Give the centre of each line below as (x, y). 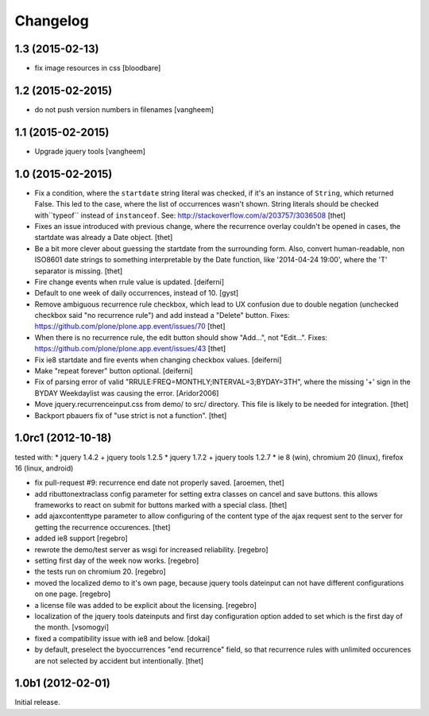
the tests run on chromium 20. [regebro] (100, 571)
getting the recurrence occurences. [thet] (102, 527)
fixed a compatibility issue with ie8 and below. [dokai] (122, 638)
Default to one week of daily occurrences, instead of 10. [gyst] (137, 293)
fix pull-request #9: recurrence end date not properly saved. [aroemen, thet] (160, 483)
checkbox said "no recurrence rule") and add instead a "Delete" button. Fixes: (162, 315)
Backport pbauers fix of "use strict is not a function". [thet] (131, 415)
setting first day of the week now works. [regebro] (117, 561)
